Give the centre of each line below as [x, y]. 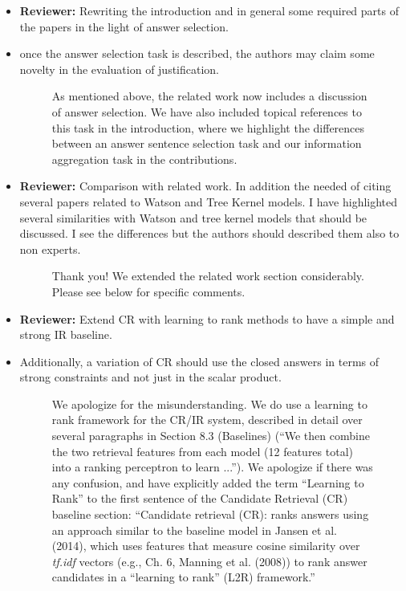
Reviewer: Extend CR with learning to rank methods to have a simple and [207, 318]
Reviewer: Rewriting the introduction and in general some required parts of [209, 10]
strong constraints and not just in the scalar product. [150, 377]
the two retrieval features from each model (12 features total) [202, 451]
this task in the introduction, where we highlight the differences [208, 127]
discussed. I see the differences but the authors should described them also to [209, 233]
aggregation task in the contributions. [144, 159]
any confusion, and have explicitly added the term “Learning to [208, 482]
